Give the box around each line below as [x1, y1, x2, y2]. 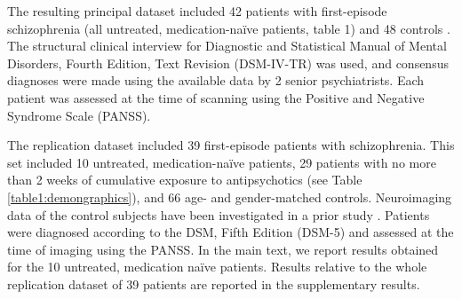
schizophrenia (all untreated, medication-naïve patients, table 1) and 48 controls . [7, 19, 450, 37]
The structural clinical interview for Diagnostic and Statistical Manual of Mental [7, 36, 447, 55]
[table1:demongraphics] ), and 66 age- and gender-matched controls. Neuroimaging [7, 187, 452, 206]
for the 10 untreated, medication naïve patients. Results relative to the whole [7, 257, 427, 276]
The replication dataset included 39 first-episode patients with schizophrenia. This [7, 136, 455, 154]
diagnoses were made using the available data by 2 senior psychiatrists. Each [7, 71, 425, 90]
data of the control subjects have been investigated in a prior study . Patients [7, 205, 430, 224]
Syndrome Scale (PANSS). [7, 106, 151, 124]
